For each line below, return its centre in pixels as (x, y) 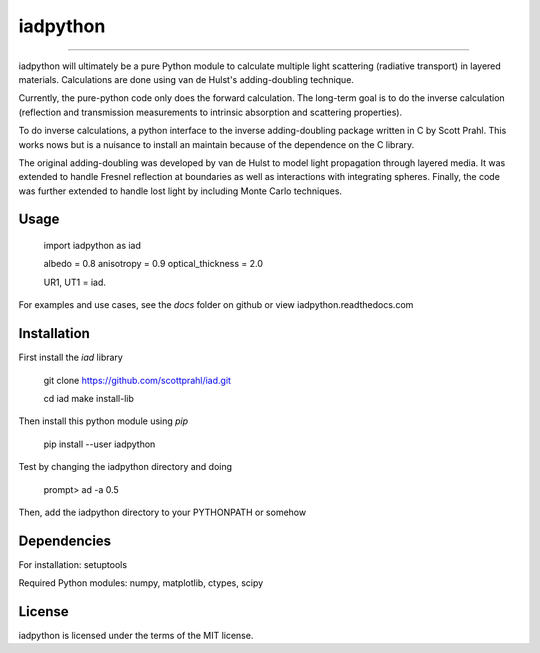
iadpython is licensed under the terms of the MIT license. (136, 636)
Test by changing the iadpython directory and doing (125, 467)
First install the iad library (71, 357)
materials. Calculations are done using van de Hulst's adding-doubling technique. (186, 79)
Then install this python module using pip (103, 421)
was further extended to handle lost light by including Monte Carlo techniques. (180, 191)
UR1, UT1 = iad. (75, 282)
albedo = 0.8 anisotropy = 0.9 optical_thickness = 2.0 (153, 264)
